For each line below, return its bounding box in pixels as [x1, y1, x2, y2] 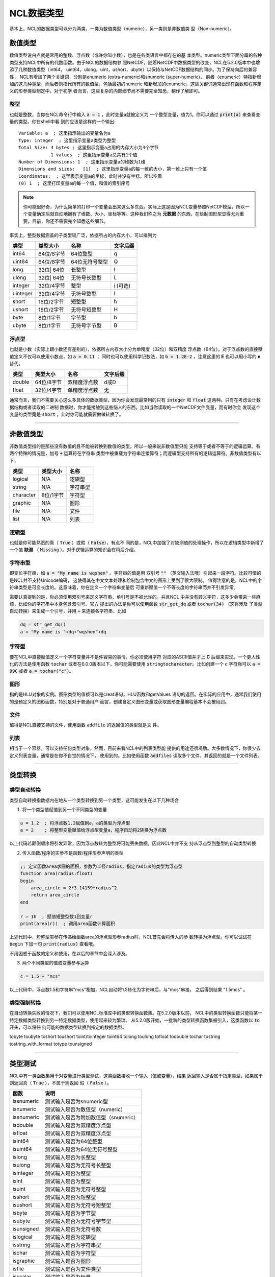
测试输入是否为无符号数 [45, 1226, 101, 1233]
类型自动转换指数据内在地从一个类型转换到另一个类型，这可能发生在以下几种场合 [9, 797, 179, 803]
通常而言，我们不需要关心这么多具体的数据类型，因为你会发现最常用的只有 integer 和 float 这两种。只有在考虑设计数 [9, 397, 261, 403]
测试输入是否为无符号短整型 [45, 1202, 112, 1209]
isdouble [12, 1122, 33, 1129]
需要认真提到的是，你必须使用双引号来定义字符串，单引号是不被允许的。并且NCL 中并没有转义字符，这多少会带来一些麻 [9, 594, 261, 600]
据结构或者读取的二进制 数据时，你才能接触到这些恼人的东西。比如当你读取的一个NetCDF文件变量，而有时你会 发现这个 [9, 404, 261, 410]
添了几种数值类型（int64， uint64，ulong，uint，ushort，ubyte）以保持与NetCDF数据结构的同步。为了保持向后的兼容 [9, 66, 257, 73]
